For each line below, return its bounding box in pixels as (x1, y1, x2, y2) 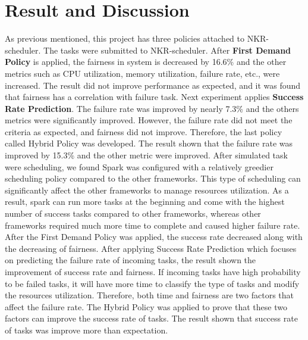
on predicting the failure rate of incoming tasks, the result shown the (5, 254, 256, 266)
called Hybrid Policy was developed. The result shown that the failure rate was (5, 137, 293, 149)
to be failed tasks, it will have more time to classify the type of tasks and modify (5, 277, 300, 289)
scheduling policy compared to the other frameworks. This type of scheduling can (5, 172, 301, 185)
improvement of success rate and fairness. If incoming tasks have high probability (5, 266, 301, 277)
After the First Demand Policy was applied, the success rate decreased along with (5, 230, 303, 243)
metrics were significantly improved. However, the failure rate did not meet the (5, 114, 293, 126)
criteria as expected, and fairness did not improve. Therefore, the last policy (5, 125, 282, 138)
